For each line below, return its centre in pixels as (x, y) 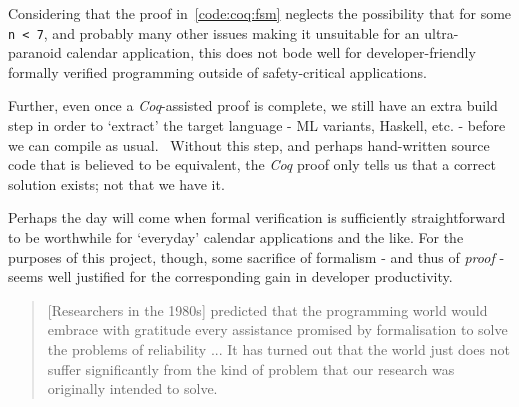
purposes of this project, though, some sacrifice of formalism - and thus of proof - (256, 256)
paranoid (35, 52)
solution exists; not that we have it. (116, 183)
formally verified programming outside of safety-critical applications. (217, 71)
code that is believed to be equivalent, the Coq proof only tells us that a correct (252, 164)
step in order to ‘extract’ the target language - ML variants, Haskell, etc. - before (257, 125)
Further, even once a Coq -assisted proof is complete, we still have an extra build (253, 105)
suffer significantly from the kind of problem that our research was (251, 368)
